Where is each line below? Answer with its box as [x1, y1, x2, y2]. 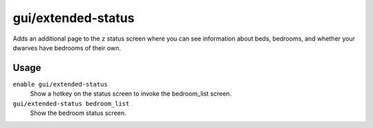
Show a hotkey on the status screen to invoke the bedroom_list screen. [30, 89, 232, 98]
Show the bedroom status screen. [30, 109, 127, 117]
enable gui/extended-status [12, 80, 108, 88]
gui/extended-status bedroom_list [12, 100, 130, 107]
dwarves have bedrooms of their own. [12, 43, 121, 52]
